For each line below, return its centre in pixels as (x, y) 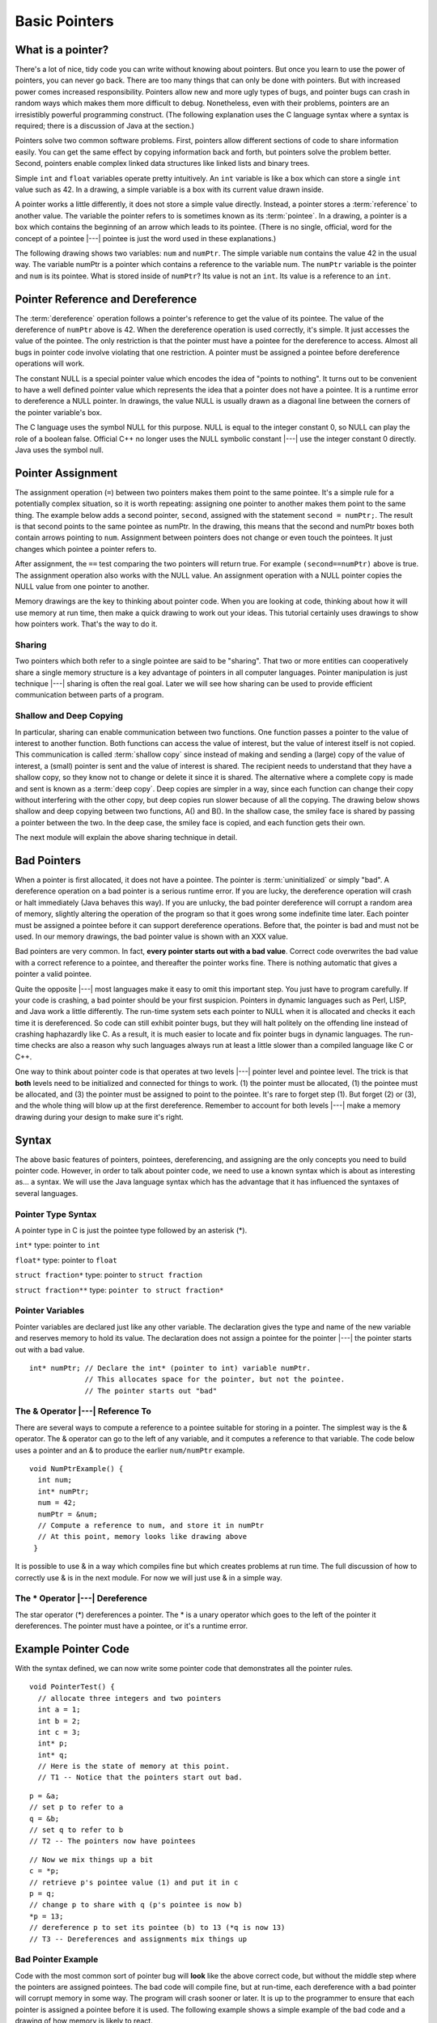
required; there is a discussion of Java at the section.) (104, 126)
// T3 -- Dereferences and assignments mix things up (138, 1939)
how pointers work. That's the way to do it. (86, 624)
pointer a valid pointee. (53, 974)
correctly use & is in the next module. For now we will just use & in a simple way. (148, 1577)
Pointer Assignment (66, 473)
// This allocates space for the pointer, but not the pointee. (215, 1379)
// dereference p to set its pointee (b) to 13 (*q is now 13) (157, 1928)
